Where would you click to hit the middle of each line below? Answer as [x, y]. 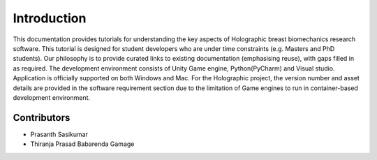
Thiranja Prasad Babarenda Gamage [82, 144]
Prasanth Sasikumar [59, 134]
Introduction [50, 18]
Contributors [42, 118]
